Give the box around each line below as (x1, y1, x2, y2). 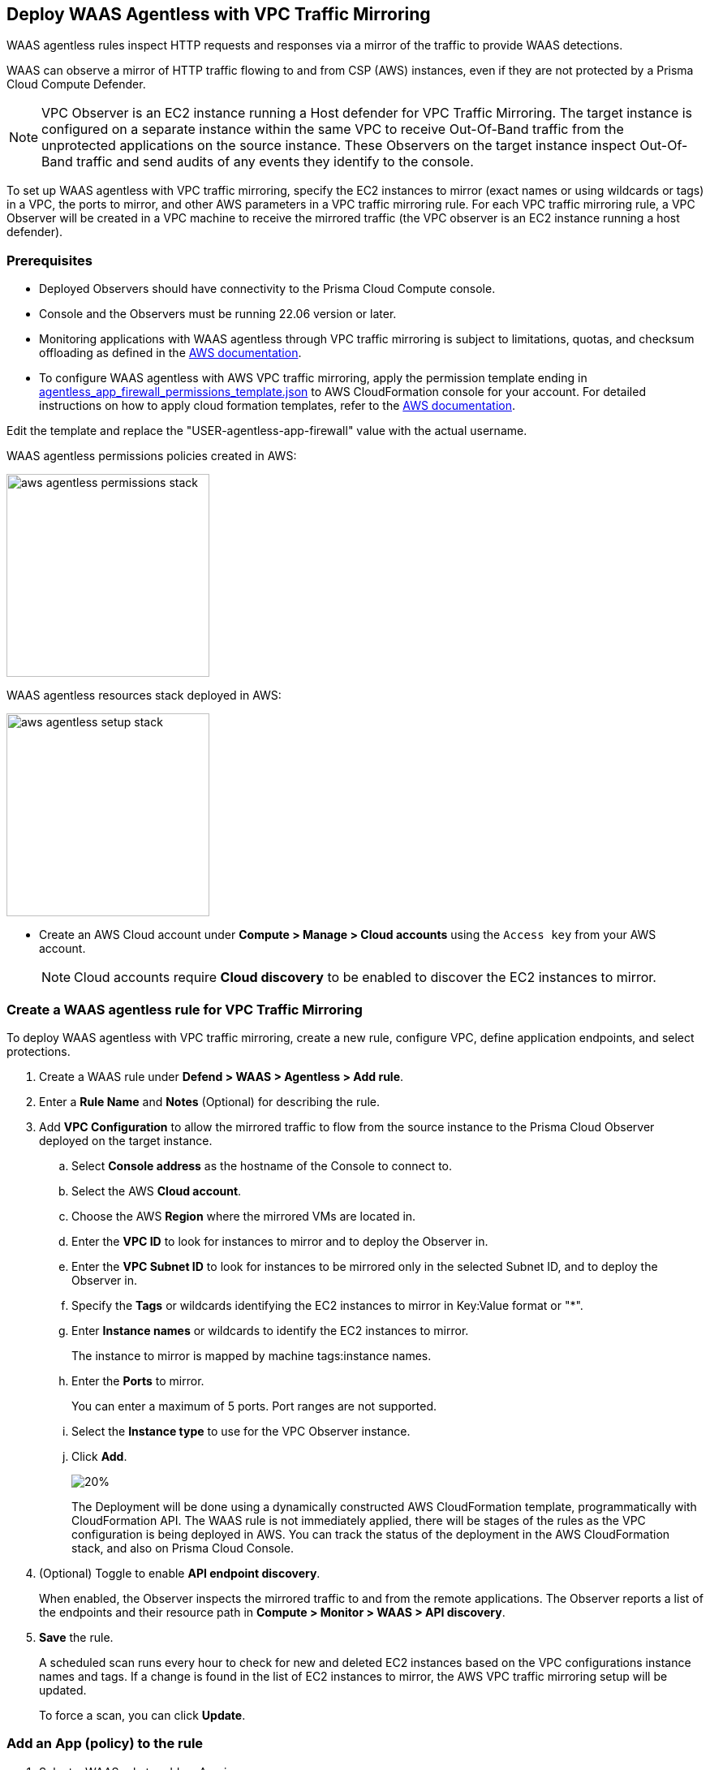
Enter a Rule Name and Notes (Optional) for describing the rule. (39, 1094, 381, 1109)
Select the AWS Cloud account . (71, 1183, 242, 1198)
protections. (6, 1044, 71, 1058)
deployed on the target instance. (39, 1133, 213, 1148)
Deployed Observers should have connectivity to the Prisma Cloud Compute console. (39, 282, 496, 296)
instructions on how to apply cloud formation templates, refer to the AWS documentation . (39, 398, 515, 413)
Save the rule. (39, 1630, 114, 1644)
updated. (39, 1682, 87, 1697)
